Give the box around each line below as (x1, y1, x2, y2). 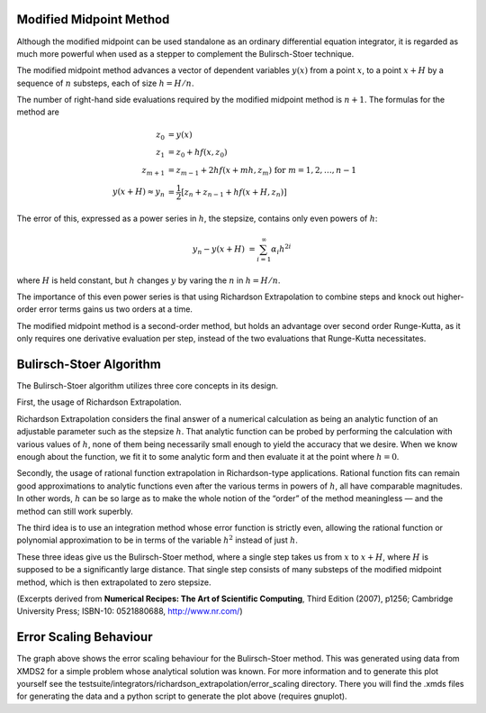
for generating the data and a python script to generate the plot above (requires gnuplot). (16, 690, 347, 702)
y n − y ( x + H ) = (192, 243, 256, 256)
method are (16, 106, 60, 117)
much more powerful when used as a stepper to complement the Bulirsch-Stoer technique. (16, 48, 355, 59)
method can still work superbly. (16, 506, 134, 516)
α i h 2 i (270, 242, 292, 256)
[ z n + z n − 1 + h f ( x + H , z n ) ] (181, 187, 287, 199)
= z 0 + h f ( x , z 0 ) (167, 147, 228, 160)
